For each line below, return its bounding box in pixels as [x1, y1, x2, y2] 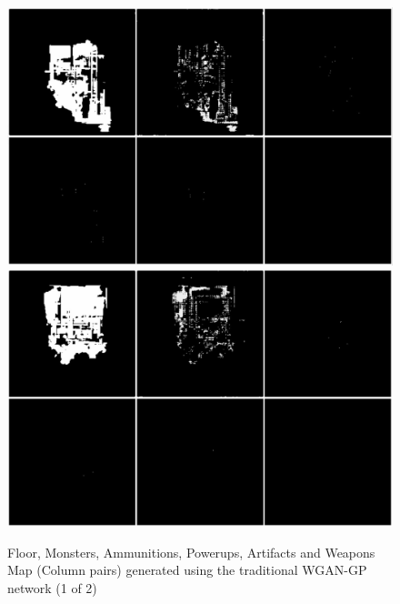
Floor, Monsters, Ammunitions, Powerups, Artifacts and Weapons [7, 542, 375, 561]
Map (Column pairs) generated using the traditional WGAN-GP [7, 560, 367, 579]
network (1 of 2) [7, 578, 97, 597]
